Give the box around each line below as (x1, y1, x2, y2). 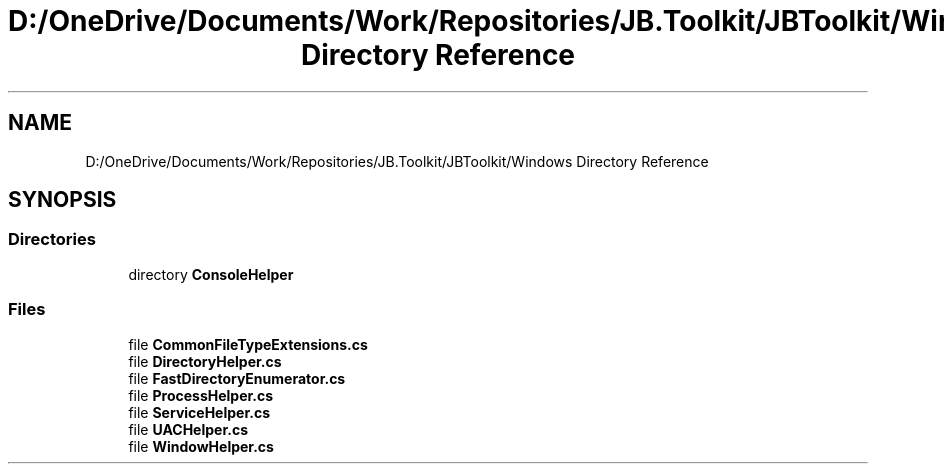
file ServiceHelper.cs (128, 403, 270, 421)
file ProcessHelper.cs (128, 386, 274, 404)
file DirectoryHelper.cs (128, 352, 282, 370)
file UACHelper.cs (128, 420, 248, 438)
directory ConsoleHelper (128, 265, 294, 283)
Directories (8, 229, 96, 250)
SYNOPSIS (8, 187, 117, 213)
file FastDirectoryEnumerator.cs (128, 369, 346, 387)
